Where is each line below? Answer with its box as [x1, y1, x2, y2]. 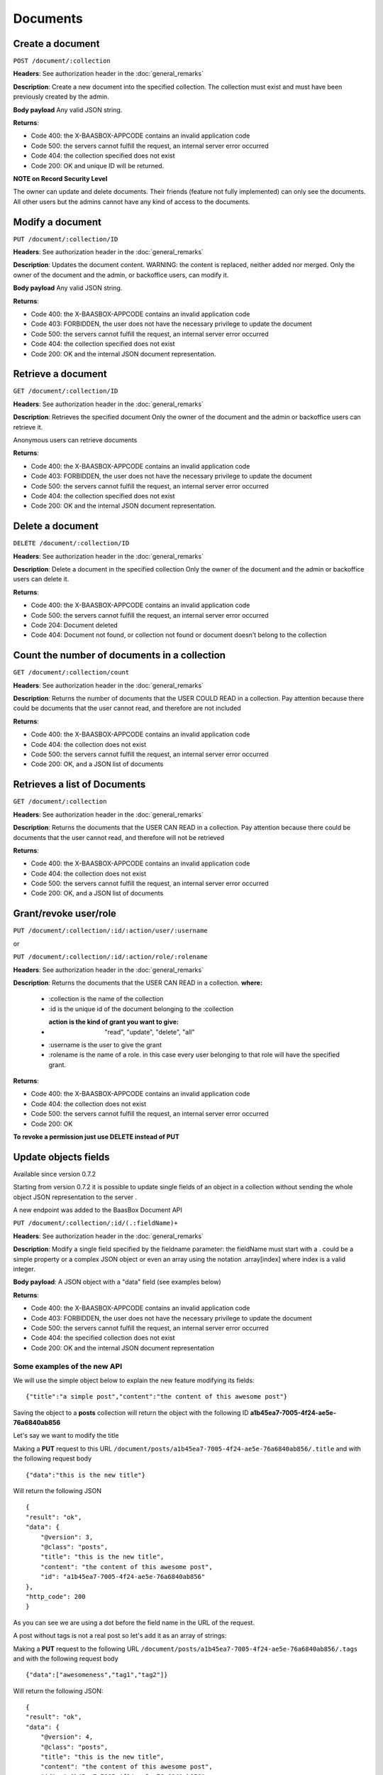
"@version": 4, [40, 1733, 94, 1741]
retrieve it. [13, 422, 43, 431]
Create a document [13, 38, 100, 50]
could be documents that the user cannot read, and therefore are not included [13, 704, 241, 713]
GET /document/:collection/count [13, 668, 130, 677]
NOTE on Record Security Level [13, 174, 108, 182]
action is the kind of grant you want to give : [48, 1017, 179, 1026]
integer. [13, 1265, 35, 1274]
